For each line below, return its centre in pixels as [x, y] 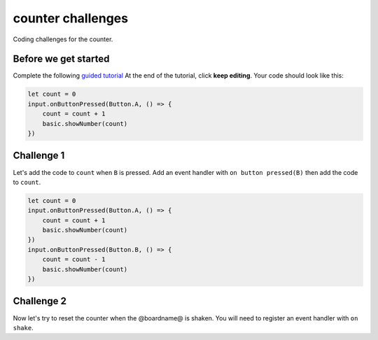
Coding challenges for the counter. [63, 39]
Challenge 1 [39, 156]
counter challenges [71, 18]
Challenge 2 [40, 301]
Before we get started [61, 59]
